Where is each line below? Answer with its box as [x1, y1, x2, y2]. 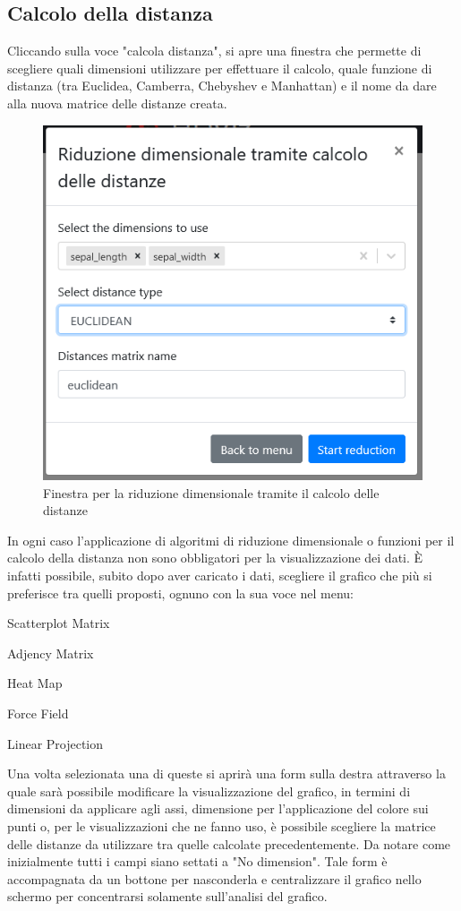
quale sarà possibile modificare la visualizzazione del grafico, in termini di [7, 781, 411, 800]
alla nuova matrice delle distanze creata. [7, 93, 227, 112]
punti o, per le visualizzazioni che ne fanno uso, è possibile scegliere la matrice [7, 816, 436, 835]
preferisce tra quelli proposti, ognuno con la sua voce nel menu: [7, 583, 354, 602]
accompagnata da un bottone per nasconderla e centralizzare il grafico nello [7, 869, 422, 888]
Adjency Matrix [7, 643, 94, 662]
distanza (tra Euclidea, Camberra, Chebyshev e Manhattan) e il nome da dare [7, 76, 437, 95]
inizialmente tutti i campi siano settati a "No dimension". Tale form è [7, 852, 388, 871]
